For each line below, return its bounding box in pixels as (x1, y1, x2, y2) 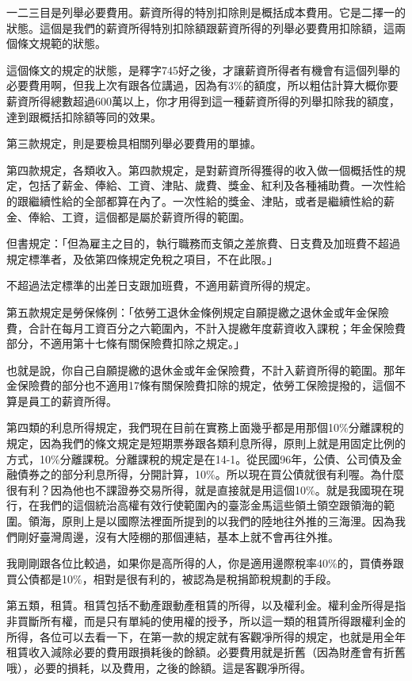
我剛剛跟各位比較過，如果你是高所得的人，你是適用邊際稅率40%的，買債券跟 (6, 555, 404, 571)
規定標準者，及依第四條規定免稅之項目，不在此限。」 (6, 250, 278, 267)
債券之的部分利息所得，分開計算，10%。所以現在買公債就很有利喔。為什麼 (17, 466, 404, 483)
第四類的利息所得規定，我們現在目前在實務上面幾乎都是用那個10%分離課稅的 (6, 419, 404, 436)
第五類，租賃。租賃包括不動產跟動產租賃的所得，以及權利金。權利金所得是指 (6, 597, 406, 614)
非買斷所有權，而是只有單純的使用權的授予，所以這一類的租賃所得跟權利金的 (6, 613, 406, 629)
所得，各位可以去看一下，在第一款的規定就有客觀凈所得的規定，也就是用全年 (6, 628, 406, 644)
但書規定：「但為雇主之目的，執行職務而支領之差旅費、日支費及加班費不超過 (6, 235, 400, 252)
